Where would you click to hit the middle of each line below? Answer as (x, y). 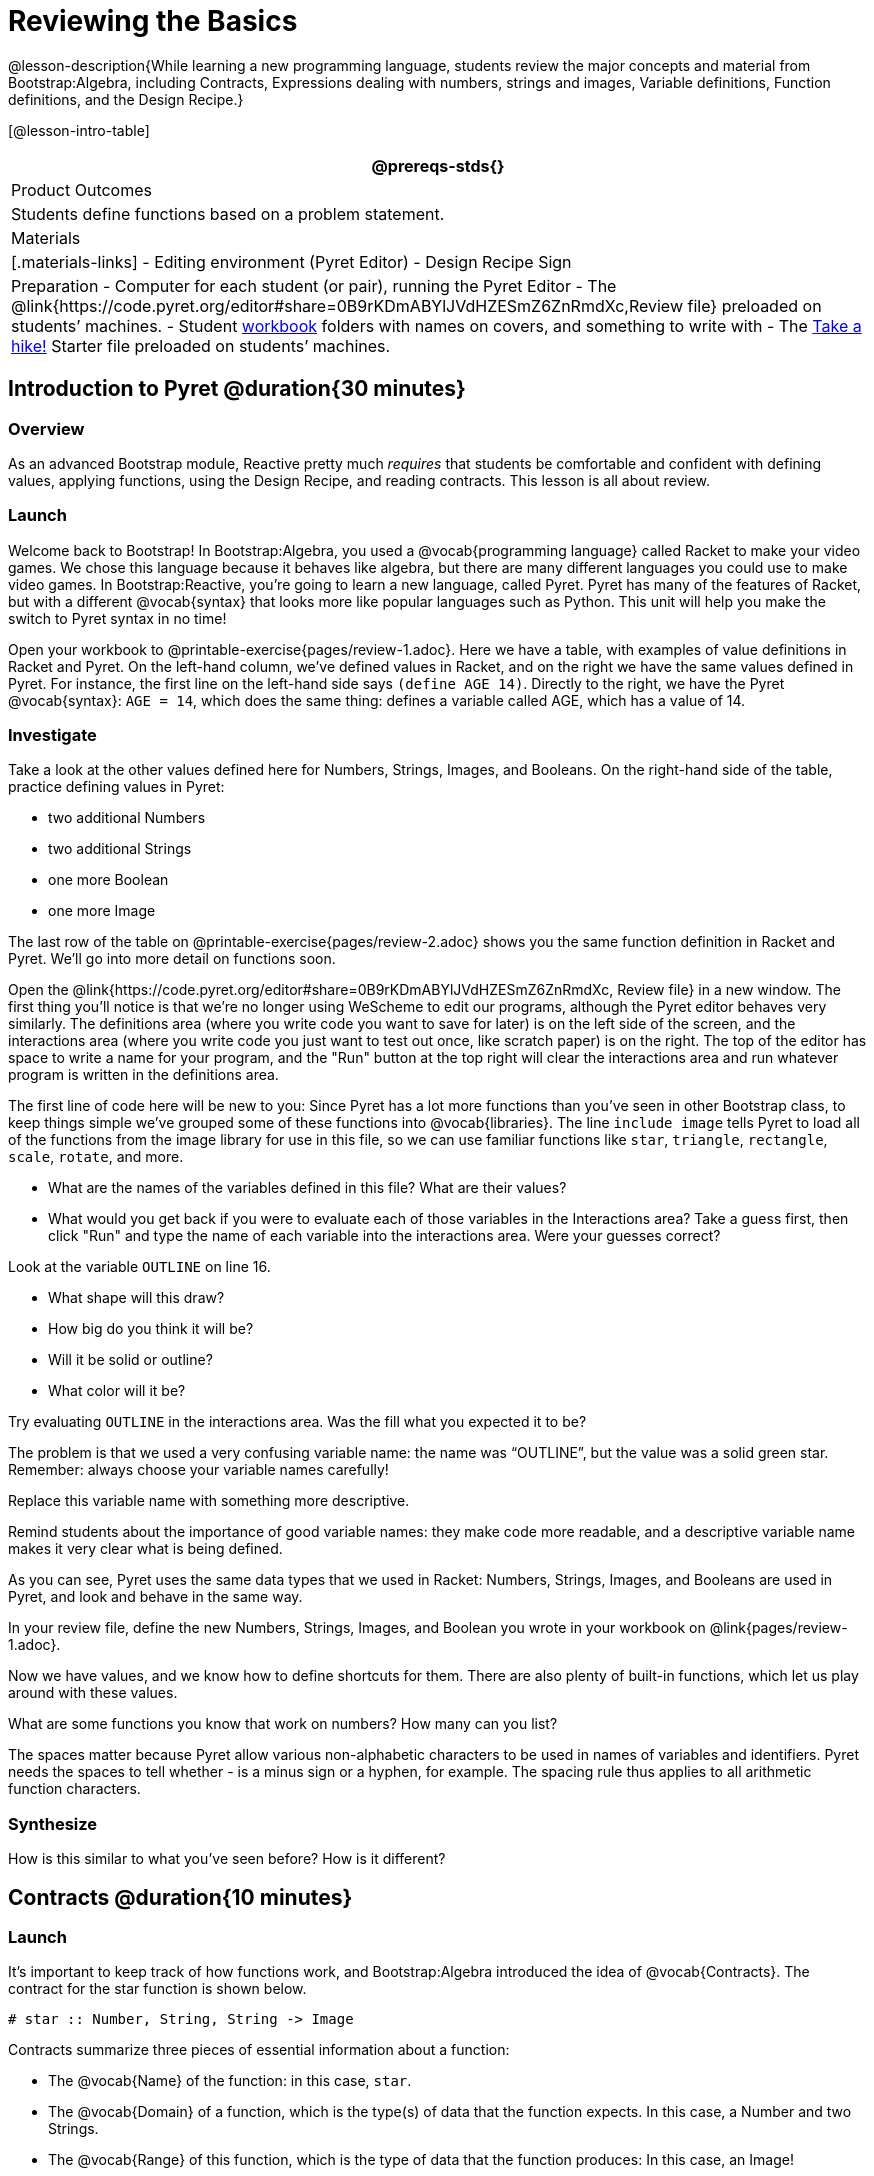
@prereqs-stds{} (438, 165)
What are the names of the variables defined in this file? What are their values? (307, 1188)
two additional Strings (120, 849)
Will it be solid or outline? (130, 1360)
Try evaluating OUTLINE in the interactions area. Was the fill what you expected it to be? (297, 1422)
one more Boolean (108, 880)
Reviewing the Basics (153, 21)
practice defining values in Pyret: (116, 787)
